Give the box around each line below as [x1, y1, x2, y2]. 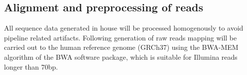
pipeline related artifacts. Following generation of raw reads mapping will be [4, 32, 237, 42]
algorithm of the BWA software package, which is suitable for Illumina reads [4, 51, 238, 62]
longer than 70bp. [4, 61, 58, 72]
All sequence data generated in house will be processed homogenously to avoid [4, 23, 244, 33]
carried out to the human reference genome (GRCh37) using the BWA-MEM [4, 42, 239, 52]
